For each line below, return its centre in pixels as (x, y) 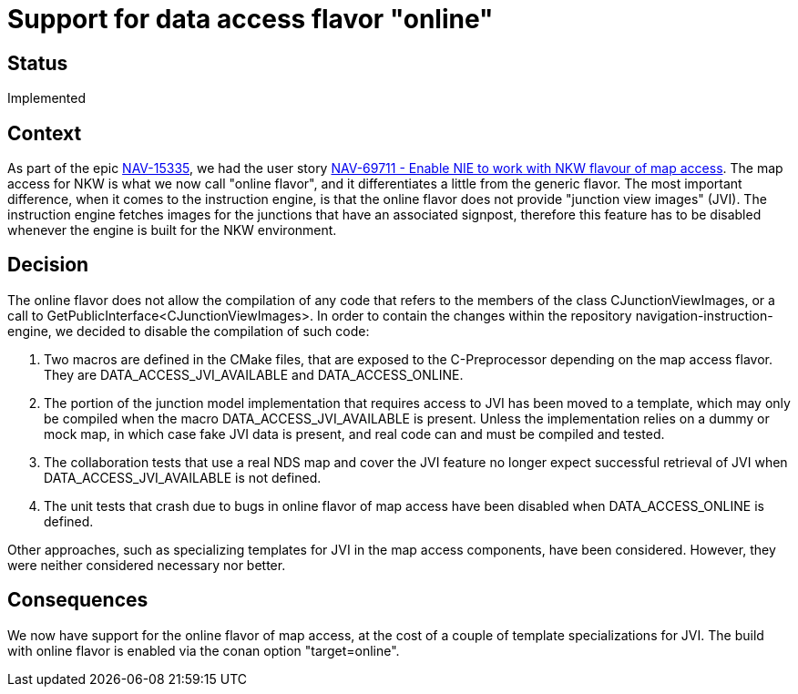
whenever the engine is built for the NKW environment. (172, 230)
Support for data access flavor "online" (251, 19)
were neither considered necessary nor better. (147, 565)
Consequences (78, 600)
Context (45, 133)
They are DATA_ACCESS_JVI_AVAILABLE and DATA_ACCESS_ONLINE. (254, 374)
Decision (48, 265)
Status (38, 63)
